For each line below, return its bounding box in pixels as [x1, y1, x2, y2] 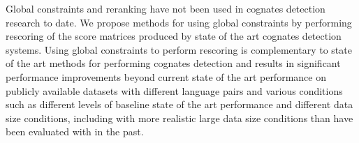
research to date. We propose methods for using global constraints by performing [6, 15, 352, 29]
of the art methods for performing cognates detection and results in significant [6, 56, 341, 70]
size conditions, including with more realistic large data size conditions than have [6, 110, 353, 125]
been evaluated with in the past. [6, 124, 144, 139]
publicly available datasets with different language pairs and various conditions [6, 83, 343, 98]
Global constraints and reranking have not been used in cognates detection [6, 1, 325, 15]
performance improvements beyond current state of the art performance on [6, 69, 326, 84]
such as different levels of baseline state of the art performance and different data [6, 97, 353, 112]
